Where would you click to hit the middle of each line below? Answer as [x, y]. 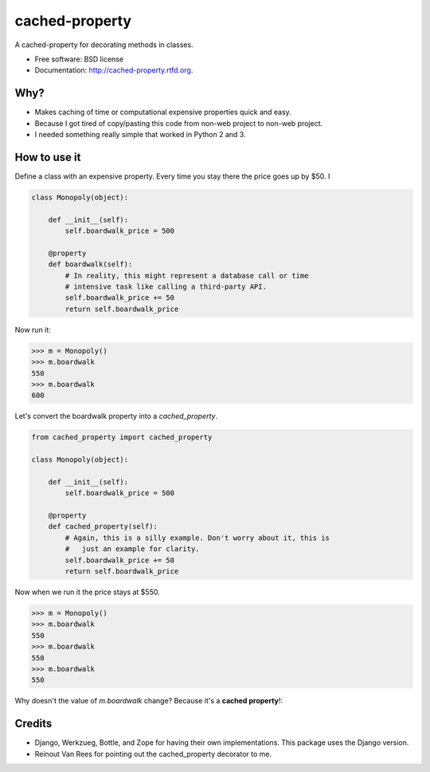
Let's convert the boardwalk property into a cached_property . [116, 416]
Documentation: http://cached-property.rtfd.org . [114, 70]
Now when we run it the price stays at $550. [87, 592]
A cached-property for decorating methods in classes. [104, 45]
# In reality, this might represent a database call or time [187, 276]
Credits [33, 724]
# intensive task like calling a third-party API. [166, 287]
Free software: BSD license [79, 59]
